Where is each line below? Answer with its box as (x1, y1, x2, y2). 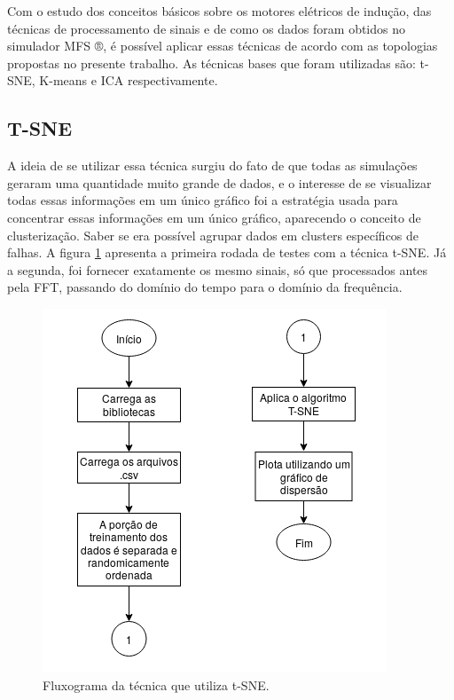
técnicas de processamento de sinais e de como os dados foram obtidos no (7, 19, 406, 37)
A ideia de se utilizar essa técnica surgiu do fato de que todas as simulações (7, 156, 418, 175)
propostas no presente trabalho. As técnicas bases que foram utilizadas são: (7, 53, 416, 72)
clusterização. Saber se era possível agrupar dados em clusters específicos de (7, 225, 419, 244)
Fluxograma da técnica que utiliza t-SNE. (43, 675, 270, 694)
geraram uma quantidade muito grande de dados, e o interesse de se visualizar (7, 173, 432, 192)
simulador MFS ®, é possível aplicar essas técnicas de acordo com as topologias (7, 36, 438, 55)
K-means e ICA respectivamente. (39, 71, 218, 90)
